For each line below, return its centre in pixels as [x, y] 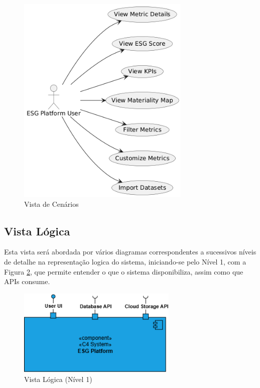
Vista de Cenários [51, 204]
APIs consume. [27, 281]
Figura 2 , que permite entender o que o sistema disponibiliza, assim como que [124, 271]
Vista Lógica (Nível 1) [58, 379]
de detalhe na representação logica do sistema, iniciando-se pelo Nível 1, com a [125, 261]
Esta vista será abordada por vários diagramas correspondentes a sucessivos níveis [130, 252]
